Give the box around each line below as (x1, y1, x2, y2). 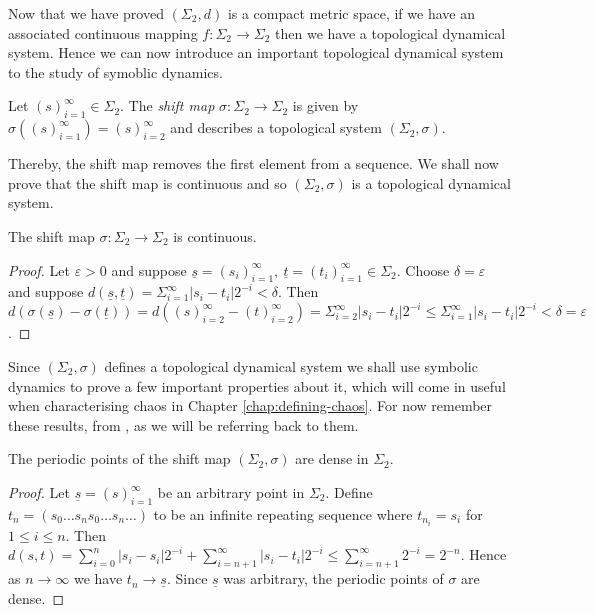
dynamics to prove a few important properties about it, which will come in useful (8, 375, 506, 396)
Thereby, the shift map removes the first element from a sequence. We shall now (8, 153, 499, 174)
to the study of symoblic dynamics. (8, 61, 223, 82)
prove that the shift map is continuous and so (8, 172, 287, 193)
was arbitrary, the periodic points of (223, 568, 444, 589)
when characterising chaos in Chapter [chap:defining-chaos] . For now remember (8, 395, 493, 416)
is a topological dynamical (351, 172, 511, 193)
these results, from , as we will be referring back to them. (8, 414, 359, 435)
